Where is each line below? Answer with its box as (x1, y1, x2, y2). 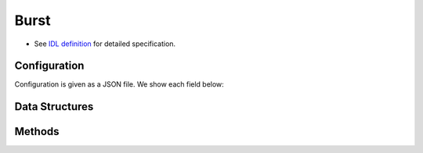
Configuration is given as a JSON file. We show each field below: (14, 80, 225, 89)
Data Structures (14, 100, 94, 113)
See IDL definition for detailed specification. (34, 39, 176, 48)
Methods (14, 125, 60, 138)
